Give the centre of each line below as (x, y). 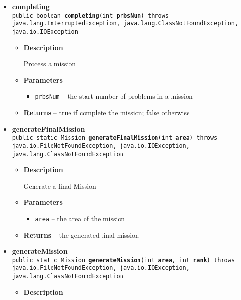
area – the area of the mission (80, 218)
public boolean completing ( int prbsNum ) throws (90, 15)
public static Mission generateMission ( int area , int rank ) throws (123, 260)
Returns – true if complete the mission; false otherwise (107, 112)
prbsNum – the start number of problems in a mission (114, 96)
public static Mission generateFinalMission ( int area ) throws (115, 138)
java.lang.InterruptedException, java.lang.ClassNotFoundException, (125, 24)
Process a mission (50, 63)
